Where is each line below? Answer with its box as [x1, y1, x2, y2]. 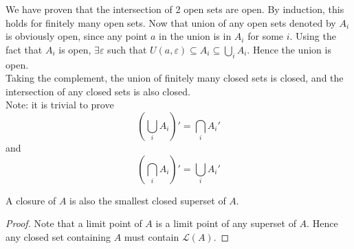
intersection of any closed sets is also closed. [5, 84, 190, 98]
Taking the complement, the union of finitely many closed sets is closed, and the [5, 71, 344, 85]
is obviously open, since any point [5, 29, 148, 43]
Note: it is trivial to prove [5, 97, 114, 112]
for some [247, 29, 284, 43]
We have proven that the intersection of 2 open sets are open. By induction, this [5, 2, 344, 16]
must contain [124, 229, 179, 244]
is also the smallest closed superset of [69, 193, 226, 207]
